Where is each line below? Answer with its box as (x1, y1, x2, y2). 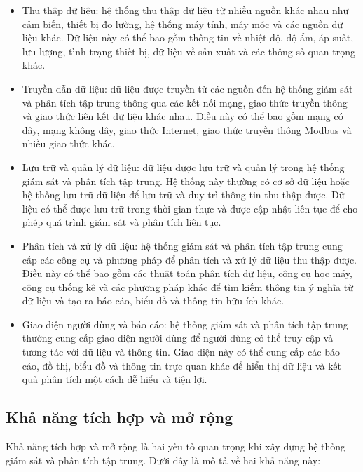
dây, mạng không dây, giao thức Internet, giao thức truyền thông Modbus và (22, 122, 352, 137)
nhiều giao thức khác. (22, 136, 115, 151)
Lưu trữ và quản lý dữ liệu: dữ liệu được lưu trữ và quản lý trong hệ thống (22, 159, 345, 174)
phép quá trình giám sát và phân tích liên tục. (22, 215, 221, 229)
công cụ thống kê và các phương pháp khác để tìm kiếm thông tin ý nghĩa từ (22, 279, 353, 294)
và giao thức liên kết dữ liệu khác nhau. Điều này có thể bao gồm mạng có (22, 109, 343, 123)
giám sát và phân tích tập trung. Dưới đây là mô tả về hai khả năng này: (6, 452, 321, 467)
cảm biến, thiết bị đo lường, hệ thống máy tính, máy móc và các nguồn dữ (22, 16, 343, 31)
